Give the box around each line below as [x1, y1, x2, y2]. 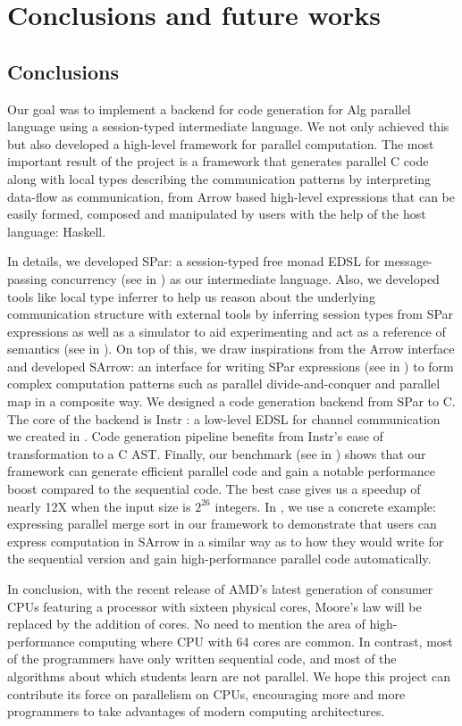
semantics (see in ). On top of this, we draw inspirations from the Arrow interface [7, 339, 455, 358]
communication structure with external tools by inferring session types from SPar [7, 305, 454, 323]
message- [383, 252, 433, 271]
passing [7, 269, 47, 288]
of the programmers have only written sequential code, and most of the [7, 649, 397, 668]
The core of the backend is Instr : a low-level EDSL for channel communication [7, 409, 441, 428]
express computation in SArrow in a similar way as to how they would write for [7, 531, 444, 550]
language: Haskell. [7, 221, 106, 240]
